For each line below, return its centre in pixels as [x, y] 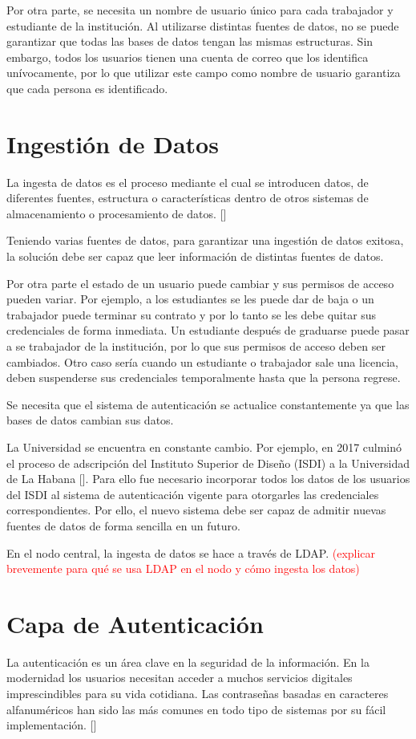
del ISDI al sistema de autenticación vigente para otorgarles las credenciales [193, 494]
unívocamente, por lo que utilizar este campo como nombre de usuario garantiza [204, 73]
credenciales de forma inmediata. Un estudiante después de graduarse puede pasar [208, 330]
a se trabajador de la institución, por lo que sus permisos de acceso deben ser [196, 346]
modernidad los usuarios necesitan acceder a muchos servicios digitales [180, 678]
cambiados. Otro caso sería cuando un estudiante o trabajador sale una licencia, [202, 361]
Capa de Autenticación [135, 623]
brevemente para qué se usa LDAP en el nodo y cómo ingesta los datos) [183, 568]
